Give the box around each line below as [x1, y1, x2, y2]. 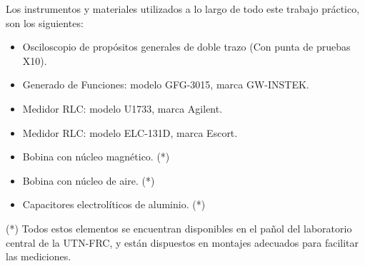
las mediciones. [6, 249, 71, 264]
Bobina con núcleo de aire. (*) [22, 173, 155, 188]
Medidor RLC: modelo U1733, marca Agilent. [22, 101, 223, 116]
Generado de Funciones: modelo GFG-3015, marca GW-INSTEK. [22, 77, 309, 92]
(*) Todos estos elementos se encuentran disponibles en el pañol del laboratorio [6, 220, 352, 235]
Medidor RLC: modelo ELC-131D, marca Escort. [22, 125, 238, 140]
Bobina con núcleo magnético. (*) [22, 149, 170, 164]
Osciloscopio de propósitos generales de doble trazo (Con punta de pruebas [22, 39, 351, 54]
